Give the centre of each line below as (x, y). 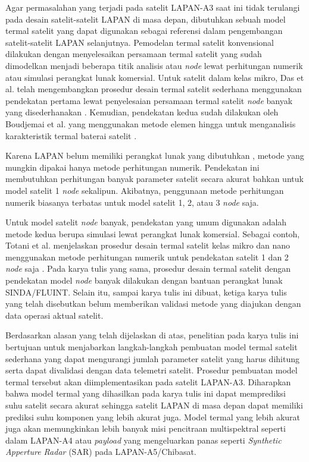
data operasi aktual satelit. (54, 315)
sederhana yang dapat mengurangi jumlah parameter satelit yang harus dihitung (152, 358)
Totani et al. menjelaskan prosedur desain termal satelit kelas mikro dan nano (148, 245)
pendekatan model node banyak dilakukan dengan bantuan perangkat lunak (144, 280)
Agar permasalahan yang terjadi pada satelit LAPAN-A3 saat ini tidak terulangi (153, 7)
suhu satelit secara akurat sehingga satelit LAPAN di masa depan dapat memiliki (154, 405)
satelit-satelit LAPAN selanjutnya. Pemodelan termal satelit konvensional (140, 42)
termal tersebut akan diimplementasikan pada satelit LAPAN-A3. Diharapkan (148, 381)
